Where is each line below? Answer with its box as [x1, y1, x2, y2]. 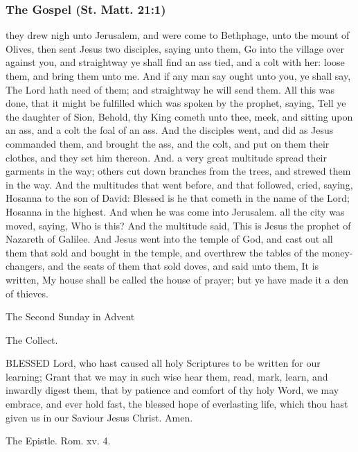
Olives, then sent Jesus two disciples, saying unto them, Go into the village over [6, 41, 344, 55]
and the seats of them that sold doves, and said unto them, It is [48, 259, 319, 273]
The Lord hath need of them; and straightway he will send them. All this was [6, 82, 335, 96]
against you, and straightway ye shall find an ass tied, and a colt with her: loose [6, 55, 345, 69]
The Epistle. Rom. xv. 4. [6, 433, 111, 448]
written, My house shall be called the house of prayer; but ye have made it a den [6, 272, 348, 286]
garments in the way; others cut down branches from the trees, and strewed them [6, 164, 351, 178]
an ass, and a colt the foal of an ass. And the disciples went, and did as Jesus [6, 123, 334, 137]
